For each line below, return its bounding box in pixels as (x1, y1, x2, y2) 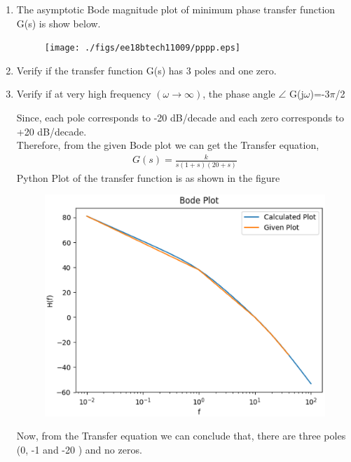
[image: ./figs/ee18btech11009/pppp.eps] (44, 43, 240, 53)
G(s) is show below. (16, 15, 101, 30)
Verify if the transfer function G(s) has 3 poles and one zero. (16, 62, 277, 77)
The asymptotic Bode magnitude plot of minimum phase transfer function (16, 2, 336, 16)
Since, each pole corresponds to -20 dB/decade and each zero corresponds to (16, 110, 345, 125)
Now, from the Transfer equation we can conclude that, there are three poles (16, 428, 346, 443)
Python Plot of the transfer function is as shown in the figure (16, 170, 280, 185)
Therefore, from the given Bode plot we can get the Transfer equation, (16, 138, 319, 152)
